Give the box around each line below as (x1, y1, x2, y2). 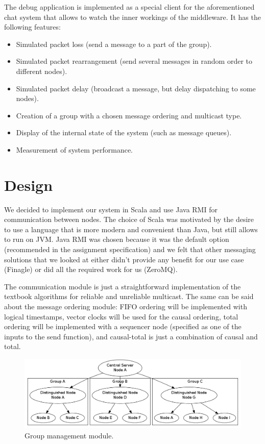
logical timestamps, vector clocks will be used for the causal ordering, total (4, 311, 238, 322)
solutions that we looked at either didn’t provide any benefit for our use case (4, 254, 244, 264)
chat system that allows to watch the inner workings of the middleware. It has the (4, 11, 261, 22)
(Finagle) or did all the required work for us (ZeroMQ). (4, 264, 178, 275)
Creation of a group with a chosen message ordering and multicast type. (16, 110, 242, 120)
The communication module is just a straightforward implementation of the (4, 281, 241, 291)
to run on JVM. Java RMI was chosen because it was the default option (4, 234, 229, 244)
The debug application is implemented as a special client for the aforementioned (4, 2, 255, 12)
